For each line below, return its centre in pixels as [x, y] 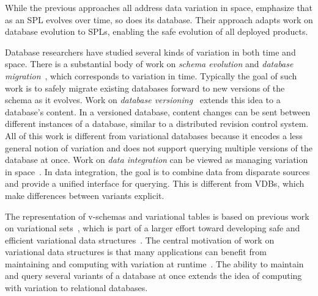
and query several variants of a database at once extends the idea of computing [153, 276]
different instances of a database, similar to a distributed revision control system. [157, 124]
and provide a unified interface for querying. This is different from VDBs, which [155, 183]
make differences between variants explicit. [85, 195]
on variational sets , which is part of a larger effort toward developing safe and [153, 228]
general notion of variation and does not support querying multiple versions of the [159, 147]
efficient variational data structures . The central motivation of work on [140, 240]
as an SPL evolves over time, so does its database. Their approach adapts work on [159, 19]
